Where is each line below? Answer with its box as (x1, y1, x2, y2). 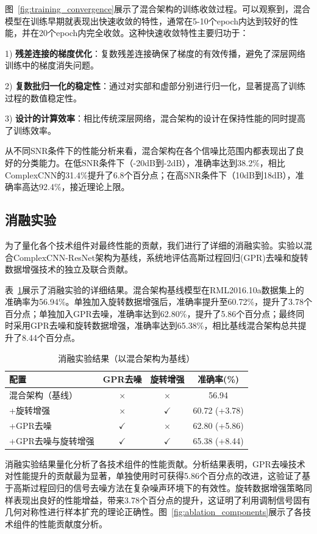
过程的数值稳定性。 (5, 91, 82, 104)
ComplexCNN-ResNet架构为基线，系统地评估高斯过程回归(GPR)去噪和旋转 (13, 251, 308, 263)
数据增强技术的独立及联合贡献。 (5, 263, 133, 276)
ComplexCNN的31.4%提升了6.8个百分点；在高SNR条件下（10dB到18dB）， (5, 168, 296, 181)
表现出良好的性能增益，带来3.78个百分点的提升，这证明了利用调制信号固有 (13, 493, 310, 506)
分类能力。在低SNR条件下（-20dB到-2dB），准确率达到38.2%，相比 (21, 156, 285, 169)
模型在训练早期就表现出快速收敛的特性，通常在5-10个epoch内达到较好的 (5, 14, 290, 27)
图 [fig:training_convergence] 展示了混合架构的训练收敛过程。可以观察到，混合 (5, 2, 310, 15)
